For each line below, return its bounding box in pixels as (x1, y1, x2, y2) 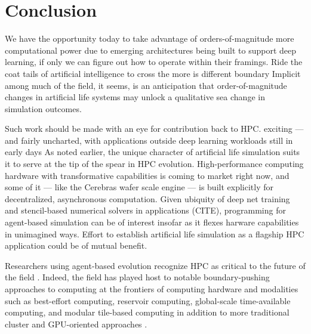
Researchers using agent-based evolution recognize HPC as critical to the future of (5, 259, 306, 271)
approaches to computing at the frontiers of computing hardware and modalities (5, 283, 298, 295)
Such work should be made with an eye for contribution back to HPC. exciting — (5, 122, 304, 135)
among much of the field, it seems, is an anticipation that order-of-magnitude (5, 79, 287, 91)
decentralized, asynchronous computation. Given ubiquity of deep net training (5, 192, 290, 205)
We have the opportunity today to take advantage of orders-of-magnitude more (5, 32, 294, 45)
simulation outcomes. (5, 102, 82, 115)
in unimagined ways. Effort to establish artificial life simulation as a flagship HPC (5, 227, 304, 240)
